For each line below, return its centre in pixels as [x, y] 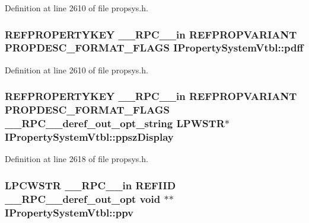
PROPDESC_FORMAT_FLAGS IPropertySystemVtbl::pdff [154, 48]
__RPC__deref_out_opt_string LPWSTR [115, 123]
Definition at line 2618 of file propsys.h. [77, 159]
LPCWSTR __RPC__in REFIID [90, 185]
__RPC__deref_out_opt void [83, 198]
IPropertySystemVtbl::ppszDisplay [89, 137]
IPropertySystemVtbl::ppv [69, 212]
